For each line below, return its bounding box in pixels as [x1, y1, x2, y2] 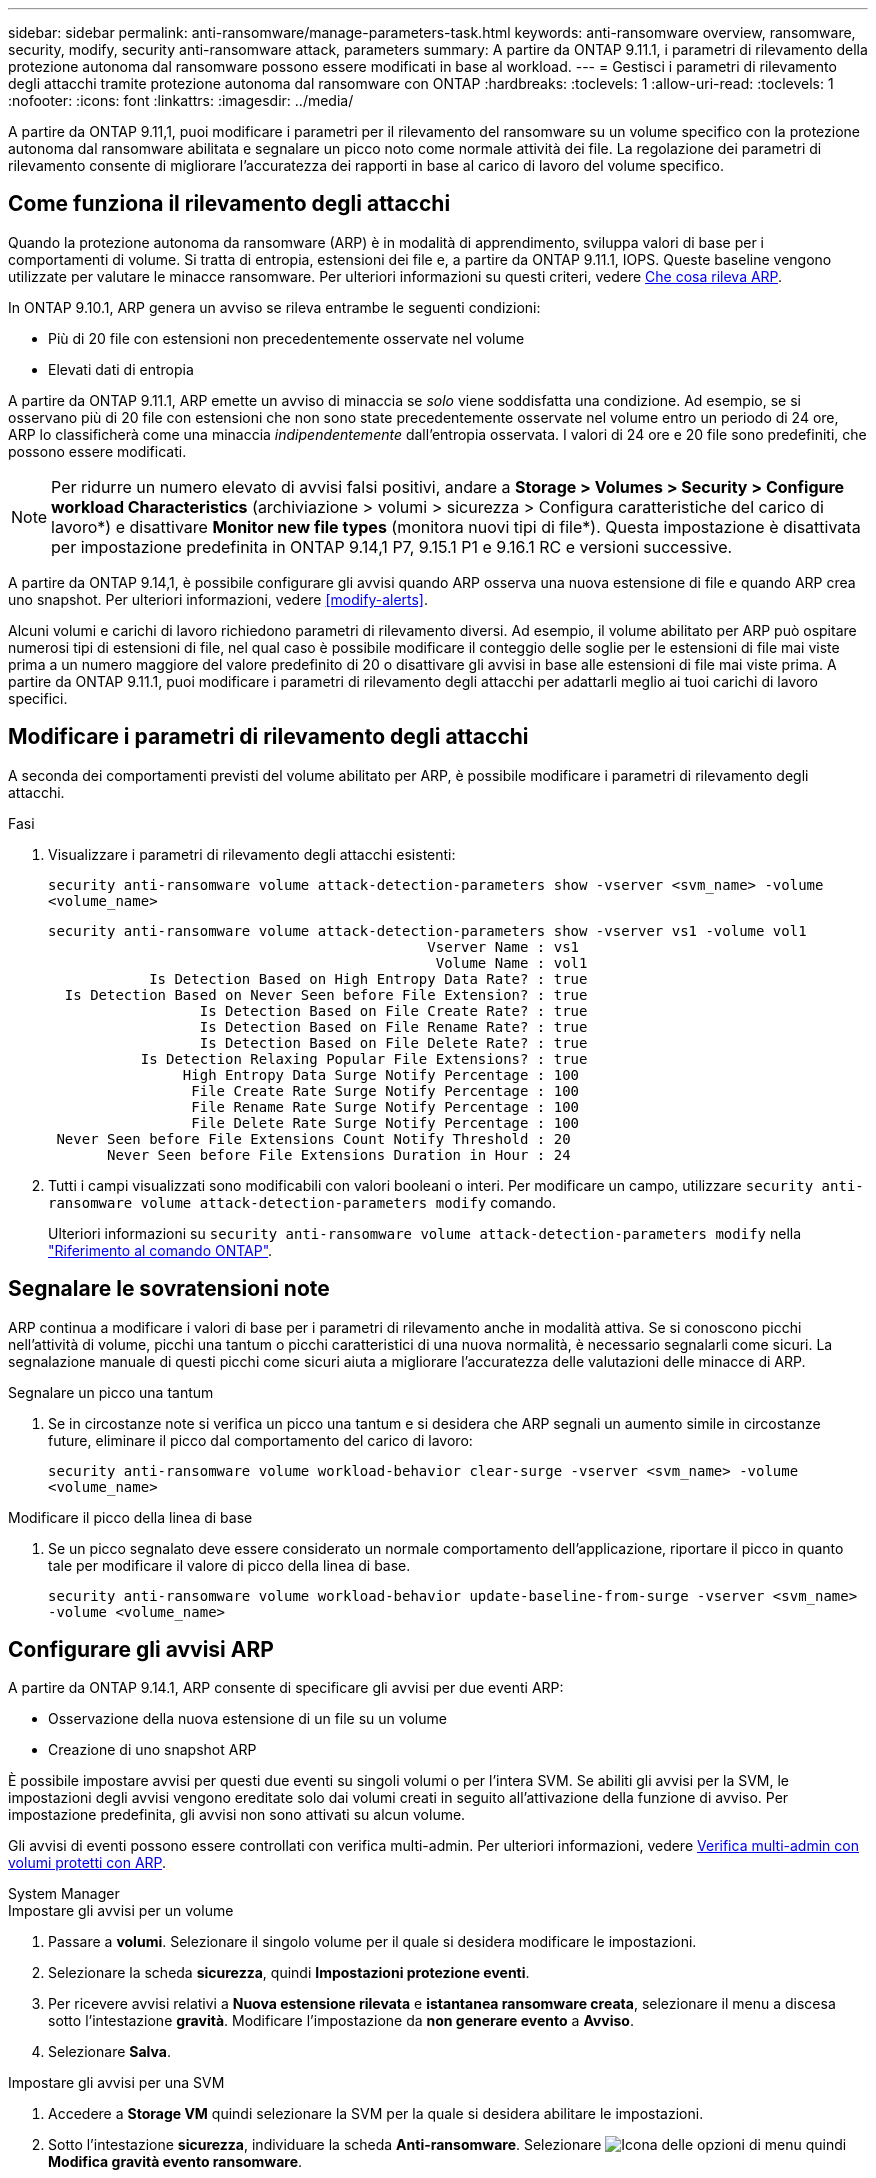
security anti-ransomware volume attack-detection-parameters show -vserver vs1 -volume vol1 [48, 922, 807, 939]
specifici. [8, 689, 68, 707]
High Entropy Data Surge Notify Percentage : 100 [182, 1066, 580, 1083]
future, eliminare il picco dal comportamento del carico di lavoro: [48, 1431, 473, 1449]
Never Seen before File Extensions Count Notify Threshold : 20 [56, 1130, 571, 1147]
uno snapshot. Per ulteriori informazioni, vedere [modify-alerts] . [8, 590, 429, 608]
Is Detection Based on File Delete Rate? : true [199, 1034, 588, 1051]
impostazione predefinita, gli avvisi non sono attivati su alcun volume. [8, 1806, 466, 1824]
